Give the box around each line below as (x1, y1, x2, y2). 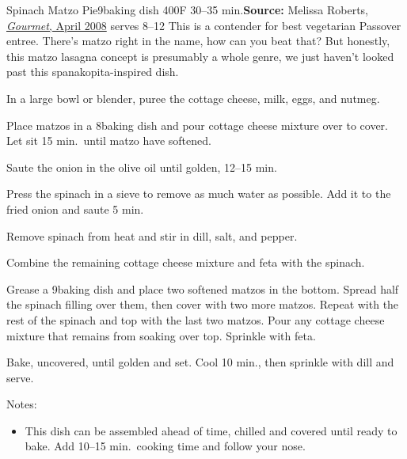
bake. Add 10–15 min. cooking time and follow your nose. (25, 438, 306, 454)
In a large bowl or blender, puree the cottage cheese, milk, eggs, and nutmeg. (6, 89, 380, 106)
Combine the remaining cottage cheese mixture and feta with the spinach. (6, 254, 365, 271)
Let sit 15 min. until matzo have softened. (6, 132, 211, 149)
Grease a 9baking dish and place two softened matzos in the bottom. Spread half (6, 280, 399, 297)
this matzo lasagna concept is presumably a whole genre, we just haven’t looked (6, 47, 394, 64)
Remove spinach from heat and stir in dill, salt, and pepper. (6, 227, 298, 244)
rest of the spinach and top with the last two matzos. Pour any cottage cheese (6, 311, 385, 328)
